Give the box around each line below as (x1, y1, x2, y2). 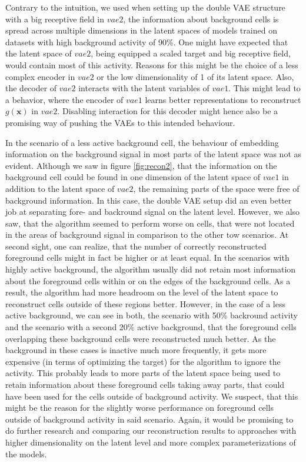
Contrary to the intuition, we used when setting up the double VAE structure (5, 1, 285, 13)
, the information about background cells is (123, 12, 279, 25)
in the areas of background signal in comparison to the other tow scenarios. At (5, 228, 289, 241)
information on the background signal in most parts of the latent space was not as (5, 148, 302, 160)
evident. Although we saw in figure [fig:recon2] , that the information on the (5, 159, 277, 171)
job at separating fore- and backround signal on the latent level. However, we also (5, 205, 300, 218)
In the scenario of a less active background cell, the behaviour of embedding (5, 136, 279, 148)
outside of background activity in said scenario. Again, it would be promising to (5, 413, 294, 425)
